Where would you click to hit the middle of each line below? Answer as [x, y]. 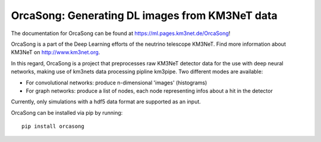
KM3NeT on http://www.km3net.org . [56, 52]
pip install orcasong [53, 127]
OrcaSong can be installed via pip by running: [67, 112]
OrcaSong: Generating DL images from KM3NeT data [144, 15]
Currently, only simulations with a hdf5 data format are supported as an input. [106, 102]
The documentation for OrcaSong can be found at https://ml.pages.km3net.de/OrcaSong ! [121, 33]
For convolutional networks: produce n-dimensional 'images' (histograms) [117, 83]
